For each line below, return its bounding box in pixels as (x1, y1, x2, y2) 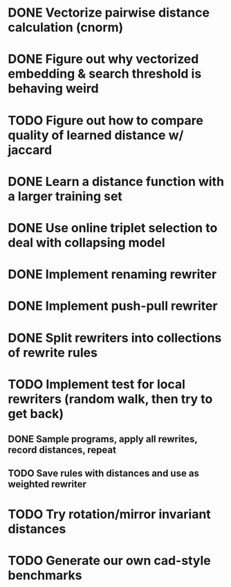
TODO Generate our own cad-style (8, 552, 211, 568)
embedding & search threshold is (8, 66, 202, 82)
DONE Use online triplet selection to (8, 220, 218, 236)
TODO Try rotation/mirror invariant (8, 506, 212, 522)
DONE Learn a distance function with (8, 173, 224, 189)
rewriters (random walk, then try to (8, 391, 213, 407)
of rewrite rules (8, 344, 98, 360)
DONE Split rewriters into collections (8, 330, 222, 346)
